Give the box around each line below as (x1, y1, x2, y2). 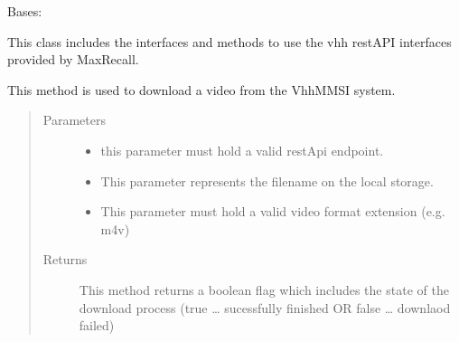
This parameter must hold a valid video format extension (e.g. (100, 202, 445, 221)
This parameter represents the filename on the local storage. (100, 171, 434, 190)
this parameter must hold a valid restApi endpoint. (100, 140, 384, 159)
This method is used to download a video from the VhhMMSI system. (7, 80, 396, 99)
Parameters (42, 110, 106, 129)
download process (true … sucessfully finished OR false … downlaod (79, 298, 451, 317)
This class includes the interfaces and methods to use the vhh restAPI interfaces (7, 32, 452, 51)
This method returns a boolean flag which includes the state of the (79, 280, 449, 299)
